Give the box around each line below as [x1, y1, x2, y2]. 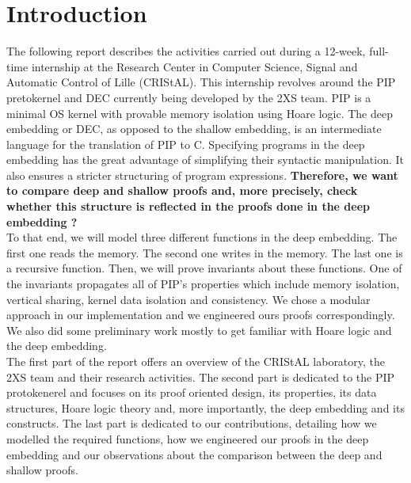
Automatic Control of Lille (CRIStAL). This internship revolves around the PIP [6, 74, 396, 90]
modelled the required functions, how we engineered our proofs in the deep [6, 430, 369, 447]
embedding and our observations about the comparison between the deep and [6, 446, 382, 462]
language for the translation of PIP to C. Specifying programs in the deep [6, 135, 365, 152]
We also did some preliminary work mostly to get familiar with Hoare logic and [6, 321, 392, 338]
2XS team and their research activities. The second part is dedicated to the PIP [6, 368, 395, 385]
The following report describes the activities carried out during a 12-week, [6, 43, 366, 59]
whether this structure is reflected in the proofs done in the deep [6, 198, 371, 215]
